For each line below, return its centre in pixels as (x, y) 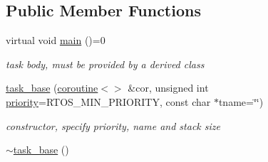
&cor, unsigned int (168, 88)
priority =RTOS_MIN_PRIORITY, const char (108, 101)
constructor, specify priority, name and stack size (113, 125)
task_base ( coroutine (52, 88)
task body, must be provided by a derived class (105, 64)
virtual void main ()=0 (56, 40)
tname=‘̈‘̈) (241, 101)
